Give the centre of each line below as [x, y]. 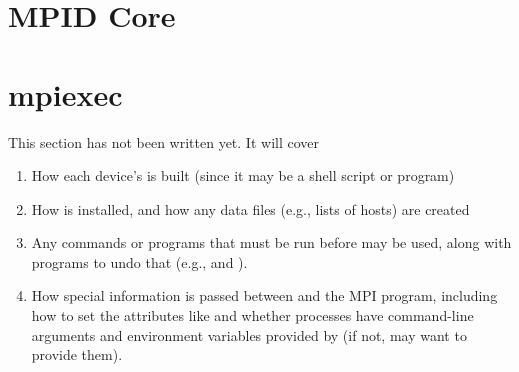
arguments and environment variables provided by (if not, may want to [249, 334]
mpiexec [65, 93]
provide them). [77, 354]
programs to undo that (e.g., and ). [139, 261]
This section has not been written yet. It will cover [163, 141]
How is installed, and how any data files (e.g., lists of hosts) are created [250, 208]
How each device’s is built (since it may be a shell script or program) [243, 175]
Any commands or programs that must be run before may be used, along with [271, 242]
